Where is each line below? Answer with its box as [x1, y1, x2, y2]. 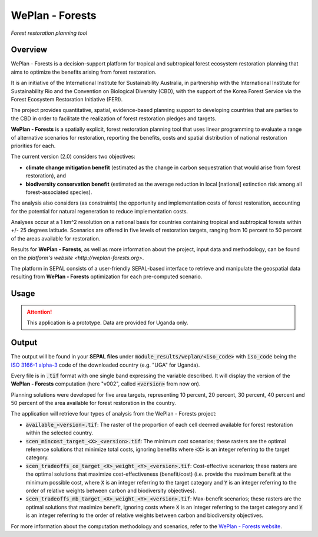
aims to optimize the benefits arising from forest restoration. [11, 68, 157, 75]
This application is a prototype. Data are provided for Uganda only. [26, 319, 188, 327]
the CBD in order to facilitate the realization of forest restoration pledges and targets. [11, 115, 217, 122]
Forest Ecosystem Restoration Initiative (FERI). [11, 96, 123, 103]
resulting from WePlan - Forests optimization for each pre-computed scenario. [11, 273, 203, 280]
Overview [11, 45, 48, 55]
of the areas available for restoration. [11, 235, 101, 242]
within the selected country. [25, 429, 94, 436]
